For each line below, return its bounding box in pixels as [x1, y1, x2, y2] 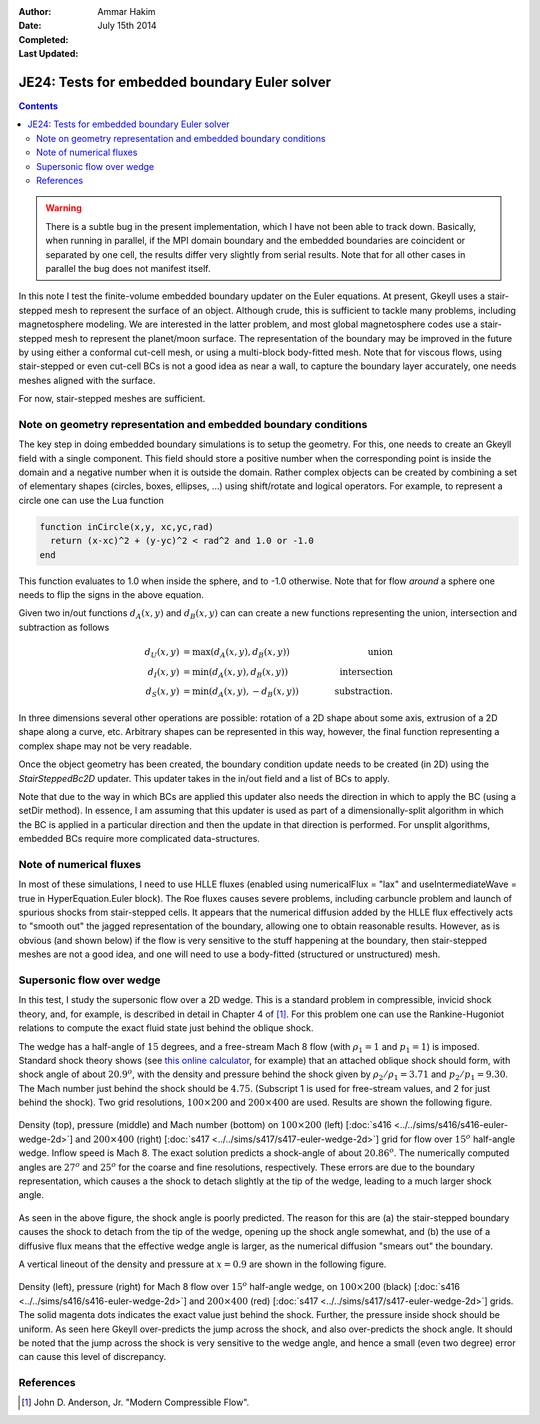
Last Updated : [18, 48, 79, 60]
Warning [45, 202, 82, 214]
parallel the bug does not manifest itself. [45, 262, 211, 274]
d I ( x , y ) [147, 666, 180, 680]
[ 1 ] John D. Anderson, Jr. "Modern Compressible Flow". [21, 1396, 250, 1409]
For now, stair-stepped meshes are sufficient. [18, 393, 206, 405]
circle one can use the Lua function [18, 494, 164, 506]
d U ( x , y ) [144, 646, 180, 660]
